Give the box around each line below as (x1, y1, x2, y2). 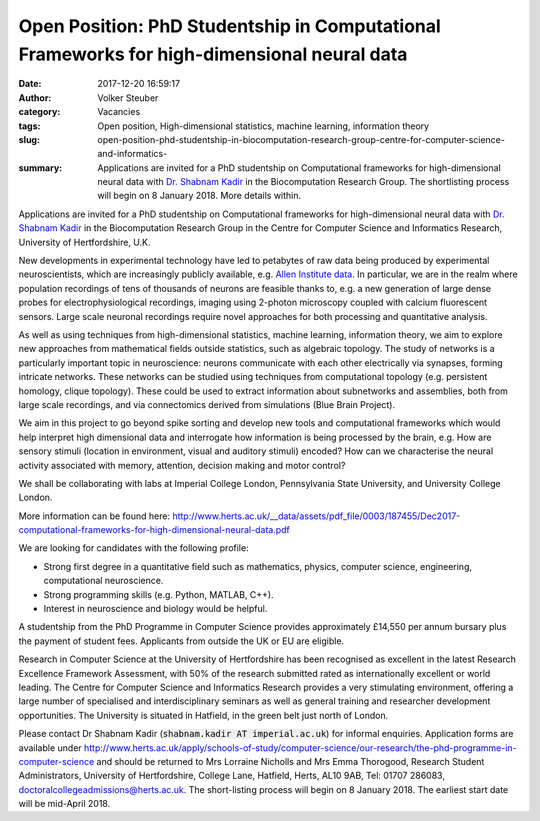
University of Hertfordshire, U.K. (18, 236, 151, 248)
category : (18, 106, 61, 118)
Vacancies (97, 106, 141, 118)
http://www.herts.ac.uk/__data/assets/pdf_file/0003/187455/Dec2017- (171, 510, 461, 522)
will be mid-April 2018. (18, 798, 111, 810)
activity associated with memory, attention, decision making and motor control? (18, 459, 346, 471)
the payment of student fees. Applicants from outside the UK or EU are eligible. (18, 635, 345, 647)
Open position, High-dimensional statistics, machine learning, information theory (97, 120, 430, 132)
